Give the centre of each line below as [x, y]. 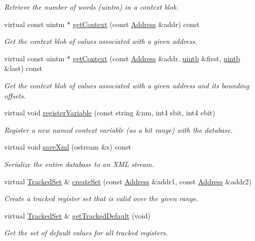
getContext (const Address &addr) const [136, 24]
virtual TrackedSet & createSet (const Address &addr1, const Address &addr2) [128, 181]
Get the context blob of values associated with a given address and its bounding [127, 85]
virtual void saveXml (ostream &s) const [68, 147]
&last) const [23, 68]
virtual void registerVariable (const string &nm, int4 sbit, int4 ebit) [110, 113]
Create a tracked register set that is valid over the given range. [101, 198]
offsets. [15, 95]
